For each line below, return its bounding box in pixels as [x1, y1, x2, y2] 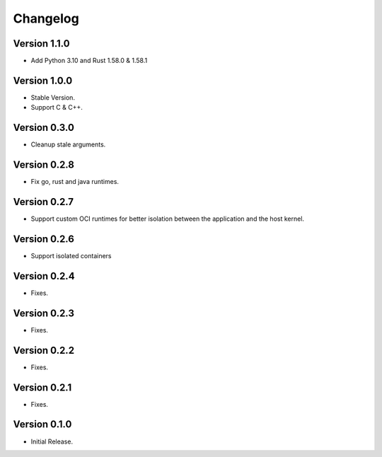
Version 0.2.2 [13, 344, 74, 357]
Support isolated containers [30, 251, 112, 260]
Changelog [13, 11, 79, 26]
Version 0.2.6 [13, 233, 74, 245]
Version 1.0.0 [13, 74, 73, 86]
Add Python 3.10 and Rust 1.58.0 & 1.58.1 [30, 57, 148, 65]
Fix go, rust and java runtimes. [30, 178, 120, 186]
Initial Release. [30, 437, 74, 446]
